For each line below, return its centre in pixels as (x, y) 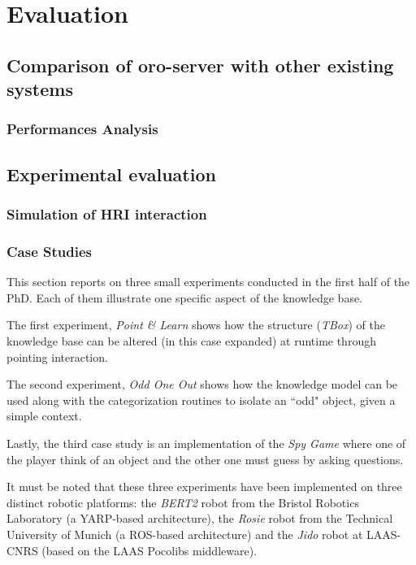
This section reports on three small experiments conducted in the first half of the (208, 282)
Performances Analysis (82, 129)
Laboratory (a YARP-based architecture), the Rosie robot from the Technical (200, 518)
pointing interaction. (57, 356)
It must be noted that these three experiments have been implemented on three (204, 487)
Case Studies (49, 251)
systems (40, 89)
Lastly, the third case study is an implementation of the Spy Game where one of (206, 443)
